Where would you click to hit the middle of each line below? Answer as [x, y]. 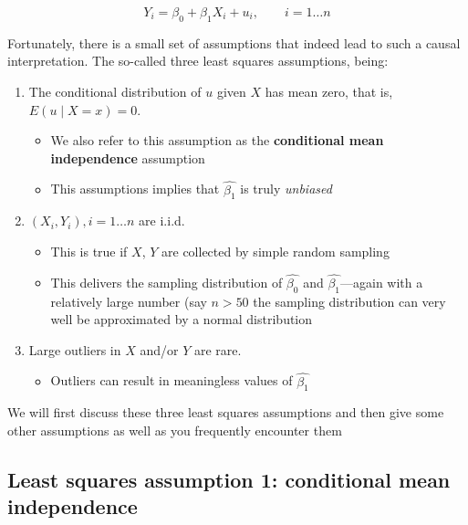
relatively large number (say [129, 301]
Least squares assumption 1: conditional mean [229, 479]
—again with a [382, 282]
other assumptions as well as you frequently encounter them [175, 430]
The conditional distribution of [115, 91]
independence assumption [128, 157]
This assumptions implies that [135, 189]
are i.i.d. [162, 220]
